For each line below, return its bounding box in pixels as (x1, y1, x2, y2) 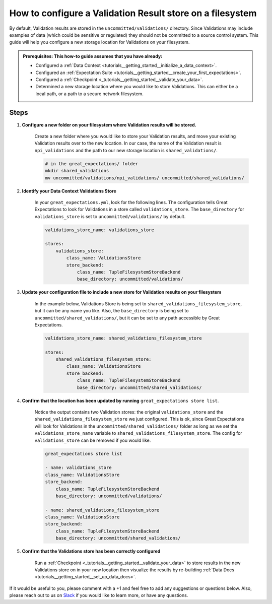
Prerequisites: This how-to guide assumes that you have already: (23, 53, 163, 59)
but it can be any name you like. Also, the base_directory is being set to (34, 308, 189, 314)
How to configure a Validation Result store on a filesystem (9, 8, 257, 19)
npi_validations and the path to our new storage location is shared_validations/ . (34, 147, 218, 153)
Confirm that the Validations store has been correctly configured (22, 548, 161, 554)
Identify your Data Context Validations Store (22, 188, 117, 194)
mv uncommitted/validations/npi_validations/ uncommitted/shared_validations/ (45, 175, 244, 181)
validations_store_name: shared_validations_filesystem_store (45, 335, 202, 341)
